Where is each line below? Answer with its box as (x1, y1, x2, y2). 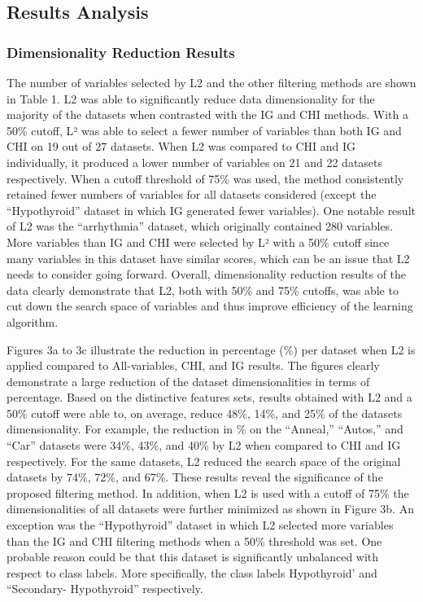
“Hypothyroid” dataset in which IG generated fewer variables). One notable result (7, 201, 416, 218)
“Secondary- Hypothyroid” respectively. (7, 580, 203, 597)
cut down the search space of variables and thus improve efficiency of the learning (7, 297, 413, 314)
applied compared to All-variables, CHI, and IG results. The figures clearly (7, 357, 380, 374)
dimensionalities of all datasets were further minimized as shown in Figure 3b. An (7, 500, 414, 517)
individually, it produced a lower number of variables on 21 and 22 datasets (7, 153, 383, 170)
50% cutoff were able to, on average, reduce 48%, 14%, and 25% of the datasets (7, 404, 403, 421)
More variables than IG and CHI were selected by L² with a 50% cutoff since (7, 233, 390, 250)
